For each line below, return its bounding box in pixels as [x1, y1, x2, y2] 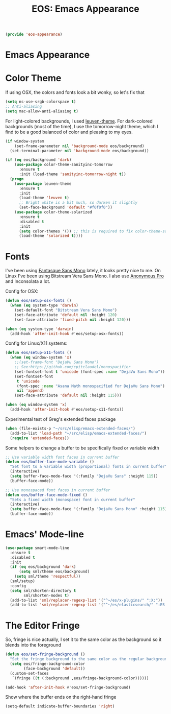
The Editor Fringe [5, 620, 80, 631]
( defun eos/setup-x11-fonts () [5, 350, 72, 355]
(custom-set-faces [10, 671, 49, 676]
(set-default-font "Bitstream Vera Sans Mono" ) [14, 307, 117, 313]
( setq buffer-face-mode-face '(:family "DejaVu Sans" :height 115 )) [10, 473, 158, 479]
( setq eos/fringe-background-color [10, 661, 85, 667]
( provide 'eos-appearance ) [5, 32, 63, 37]
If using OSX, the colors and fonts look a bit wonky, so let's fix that [5, 89, 145, 96]
